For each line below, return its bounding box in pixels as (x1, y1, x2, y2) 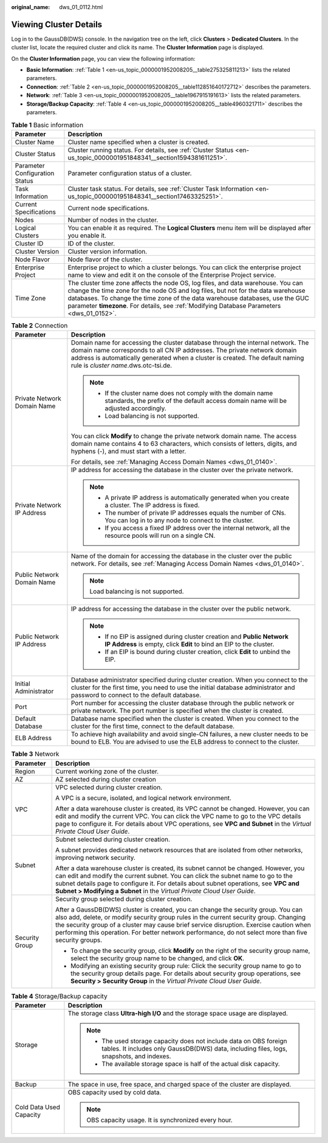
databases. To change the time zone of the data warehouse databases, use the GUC (67, 293, 310, 302)
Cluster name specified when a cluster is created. (67, 137, 210, 146)
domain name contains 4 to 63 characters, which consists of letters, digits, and (70, 439, 297, 448)
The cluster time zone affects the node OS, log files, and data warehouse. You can (67, 278, 303, 287)
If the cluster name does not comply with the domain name (104, 389, 273, 397)
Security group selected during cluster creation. (55, 894, 193, 903)
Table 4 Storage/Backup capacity (11, 992, 108, 1000)
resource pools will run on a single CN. (104, 532, 216, 540)
